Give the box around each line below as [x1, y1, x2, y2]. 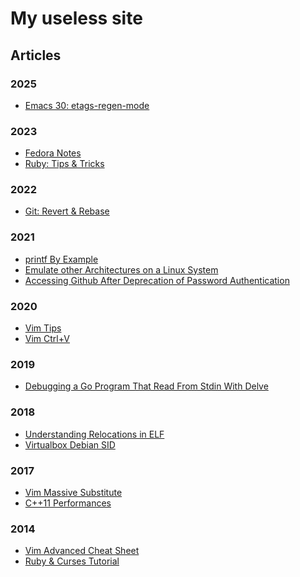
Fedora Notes [24, 147, 82, 159]
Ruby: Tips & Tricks [24, 158, 105, 170]
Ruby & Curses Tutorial [24, 555, 120, 567]
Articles [10, 47, 62, 64]
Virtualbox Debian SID [24, 438, 116, 451]
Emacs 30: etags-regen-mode [24, 99, 150, 111]
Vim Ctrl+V [24, 333, 70, 345]
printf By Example [24, 253, 99, 265]
